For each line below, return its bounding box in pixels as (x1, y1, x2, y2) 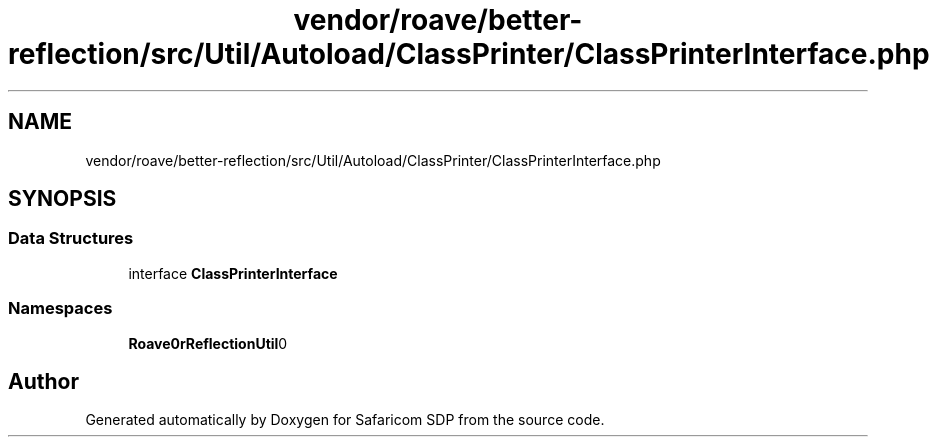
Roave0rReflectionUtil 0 (128, 334, 288, 352)
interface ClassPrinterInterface (128, 264, 338, 282)
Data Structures (8, 228, 134, 249)
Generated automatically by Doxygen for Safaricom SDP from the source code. (85, 411, 605, 429)
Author (8, 368, 79, 394)
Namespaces (8, 298, 113, 319)
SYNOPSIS (8, 186, 117, 212)
